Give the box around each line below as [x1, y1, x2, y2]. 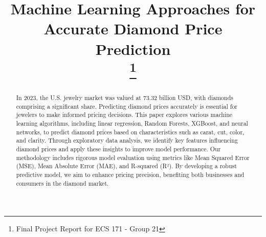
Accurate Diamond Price [43, 18, 223, 39]
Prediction [95, 38, 171, 59]
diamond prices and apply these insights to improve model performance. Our [16, 145, 221, 153]
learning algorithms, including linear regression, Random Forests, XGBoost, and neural [16, 119, 248, 128]
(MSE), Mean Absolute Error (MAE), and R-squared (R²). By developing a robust [16, 162, 237, 170]
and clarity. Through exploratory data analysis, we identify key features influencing [16, 136, 238, 145]
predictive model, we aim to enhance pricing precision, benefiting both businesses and [16, 170, 245, 179]
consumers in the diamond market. [16, 179, 109, 187]
